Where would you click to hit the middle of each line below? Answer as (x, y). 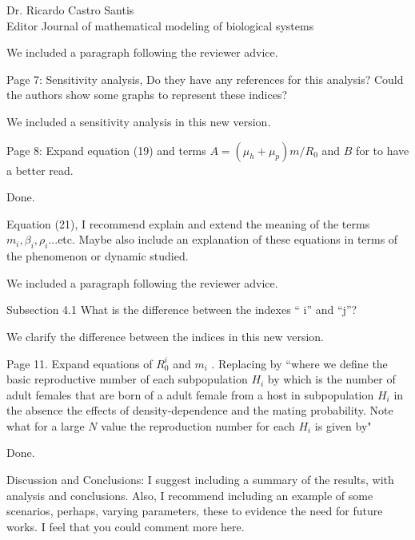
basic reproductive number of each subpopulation (127, 379)
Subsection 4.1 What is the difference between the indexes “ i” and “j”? (182, 310)
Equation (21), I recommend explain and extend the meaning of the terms (188, 223)
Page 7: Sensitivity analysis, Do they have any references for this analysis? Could (205, 79)
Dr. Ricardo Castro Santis (70, 10)
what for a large (46, 425)
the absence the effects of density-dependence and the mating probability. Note (200, 410)
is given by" (343, 425)
